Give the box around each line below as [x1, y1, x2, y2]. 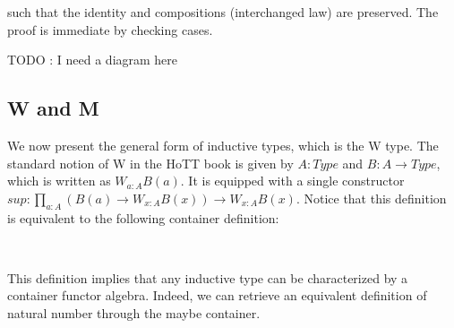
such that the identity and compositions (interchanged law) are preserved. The [7, 3, 439, 21]
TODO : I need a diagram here [7, 50, 178, 69]
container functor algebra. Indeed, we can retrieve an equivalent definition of [7, 286, 427, 305]
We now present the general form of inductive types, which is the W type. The [7, 135, 439, 154]
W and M [7, 94, 99, 122]
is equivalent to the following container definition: [7, 208, 279, 227]
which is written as [7, 171, 111, 190]
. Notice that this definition [296, 188, 447, 207]
